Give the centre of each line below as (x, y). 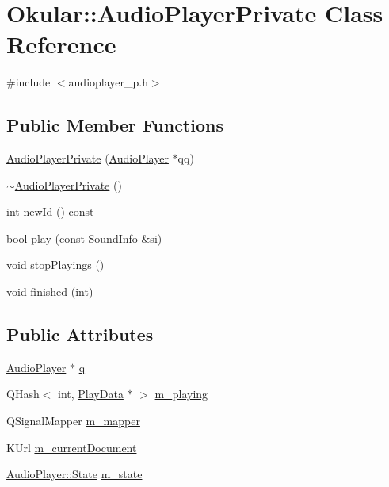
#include (29, 82)
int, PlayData (91, 394)
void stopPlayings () (55, 265)
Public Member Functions (115, 125)
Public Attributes (80, 334)
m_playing (181, 394)
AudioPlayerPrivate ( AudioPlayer (88, 158)
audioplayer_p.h (108, 82)
